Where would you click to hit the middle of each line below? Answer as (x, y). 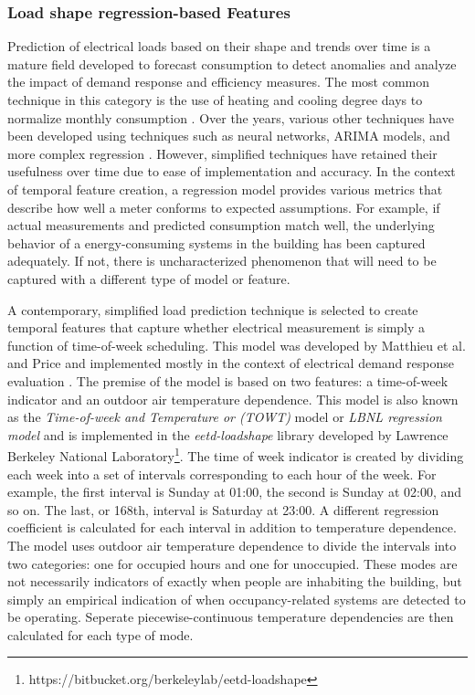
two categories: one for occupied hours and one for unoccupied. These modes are (232, 563)
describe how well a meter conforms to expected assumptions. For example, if (224, 207)
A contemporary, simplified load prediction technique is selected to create (213, 309)
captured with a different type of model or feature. (149, 278)
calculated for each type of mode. (100, 634)
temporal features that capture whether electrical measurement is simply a (216, 327)
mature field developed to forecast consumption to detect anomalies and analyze (232, 63)
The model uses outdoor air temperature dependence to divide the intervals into (232, 545)
